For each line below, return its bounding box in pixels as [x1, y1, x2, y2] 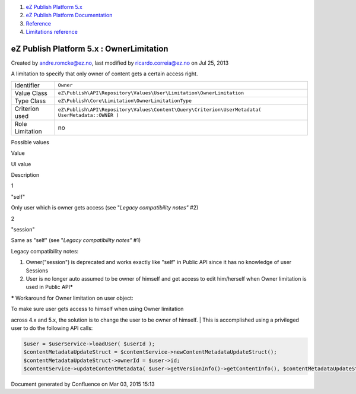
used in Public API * [26, 284, 74, 291]
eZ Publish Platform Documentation [26, 12, 113, 19]
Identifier [14, 81, 40, 89]
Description [11, 171, 40, 179]
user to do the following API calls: [11, 324, 93, 332]
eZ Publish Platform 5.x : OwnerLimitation [11, 43, 169, 53]
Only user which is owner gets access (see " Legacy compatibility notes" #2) [11, 204, 199, 211]
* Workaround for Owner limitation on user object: [11, 294, 133, 301]
